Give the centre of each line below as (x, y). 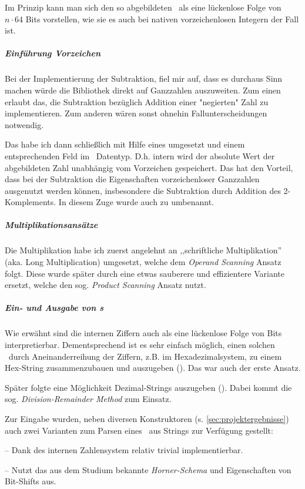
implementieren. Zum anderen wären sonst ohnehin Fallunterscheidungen (136, 113)
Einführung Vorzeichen (53, 53)
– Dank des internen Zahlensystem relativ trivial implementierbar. (124, 450)
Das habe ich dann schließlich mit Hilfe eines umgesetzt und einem (125, 144)
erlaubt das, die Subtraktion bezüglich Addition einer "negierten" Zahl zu (137, 101)
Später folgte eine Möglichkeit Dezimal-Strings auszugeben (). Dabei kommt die (148, 387)
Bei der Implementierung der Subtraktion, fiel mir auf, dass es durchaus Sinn (144, 78)
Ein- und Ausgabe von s (54, 308)
